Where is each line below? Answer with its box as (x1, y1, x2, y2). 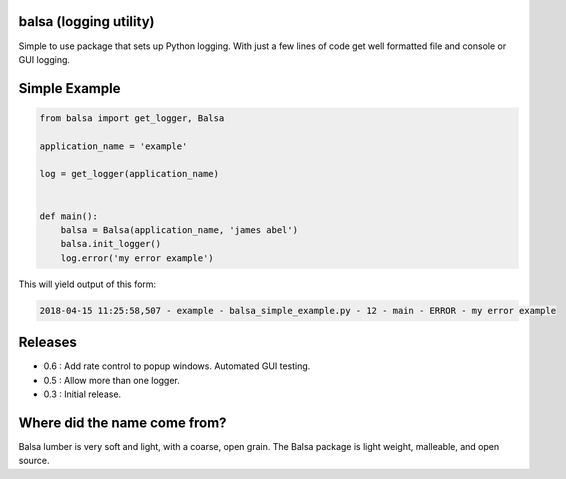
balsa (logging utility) (18, 13, 155, 30)
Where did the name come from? (18, 414, 227, 431)
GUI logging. (18, 53, 70, 65)
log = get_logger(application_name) (39, 168, 220, 180)
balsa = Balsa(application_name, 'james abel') (60, 225, 299, 236)
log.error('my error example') (60, 252, 214, 264)
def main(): (39, 210, 99, 222)
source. (18, 455, 50, 467)
